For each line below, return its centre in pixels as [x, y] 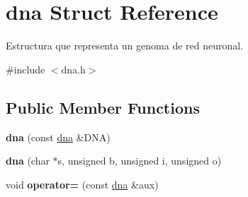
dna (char [28, 161]
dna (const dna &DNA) [58, 137]
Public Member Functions [103, 107]
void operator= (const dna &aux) [82, 184]
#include [26, 69]
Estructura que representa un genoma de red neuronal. [125, 46]
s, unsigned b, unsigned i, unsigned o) [140, 161]
